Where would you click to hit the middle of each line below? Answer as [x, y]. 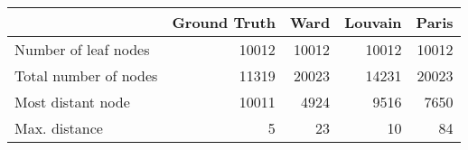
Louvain [373, 22]
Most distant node [72, 102]
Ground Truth [224, 22]
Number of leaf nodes [82, 49]
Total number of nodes [86, 75]
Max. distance [59, 128]
